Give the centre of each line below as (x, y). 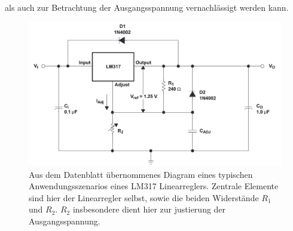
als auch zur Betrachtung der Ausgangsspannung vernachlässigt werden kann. (147, 7)
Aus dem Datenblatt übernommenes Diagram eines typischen (141, 174)
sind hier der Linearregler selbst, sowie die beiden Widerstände (144, 197)
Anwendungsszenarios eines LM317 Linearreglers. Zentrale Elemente (154, 186)
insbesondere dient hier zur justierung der (149, 209)
